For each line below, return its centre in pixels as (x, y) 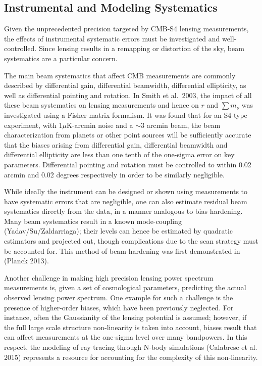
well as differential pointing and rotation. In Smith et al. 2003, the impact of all (128, 95)
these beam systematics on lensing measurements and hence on (101, 105)
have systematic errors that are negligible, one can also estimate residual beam (126, 201)
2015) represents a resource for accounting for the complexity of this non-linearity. (131, 357)
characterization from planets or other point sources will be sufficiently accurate (128, 135)
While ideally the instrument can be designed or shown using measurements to (126, 191)
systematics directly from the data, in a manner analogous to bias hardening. (123, 211)
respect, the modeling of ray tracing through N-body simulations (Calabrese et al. (131, 347)
